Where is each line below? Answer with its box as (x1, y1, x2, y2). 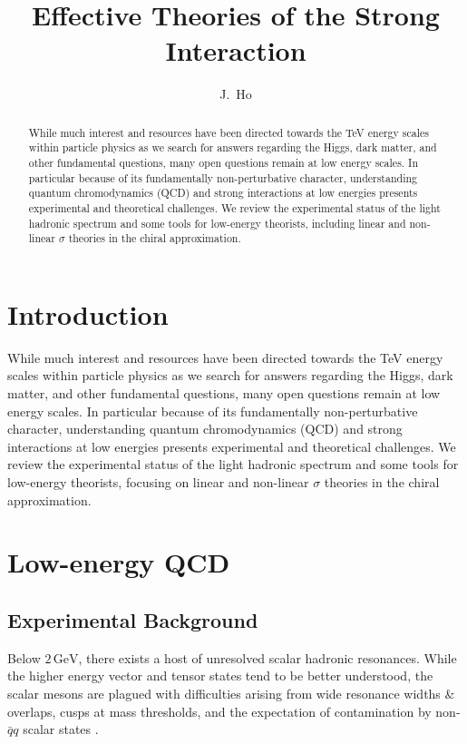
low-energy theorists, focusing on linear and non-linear (7, 473, 309, 492)
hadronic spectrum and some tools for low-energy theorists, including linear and (28, 215, 406, 230)
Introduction (7, 295, 169, 332)
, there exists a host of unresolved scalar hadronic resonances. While (78, 648, 457, 667)
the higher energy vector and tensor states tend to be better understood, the (7, 666, 433, 685)
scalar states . (23, 720, 99, 739)
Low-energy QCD (7, 543, 230, 581)
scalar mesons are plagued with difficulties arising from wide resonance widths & (7, 684, 455, 702)
